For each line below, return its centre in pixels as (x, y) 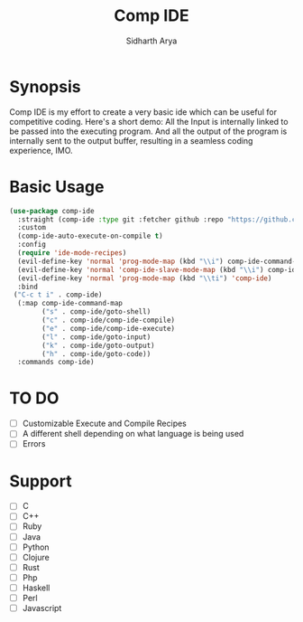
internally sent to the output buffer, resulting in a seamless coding (131, 140)
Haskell (36, 588)
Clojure (36, 557)
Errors (34, 444)
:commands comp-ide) (56, 363)
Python (36, 547)
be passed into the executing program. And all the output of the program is (148, 131)
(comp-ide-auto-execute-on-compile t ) (91, 236)
